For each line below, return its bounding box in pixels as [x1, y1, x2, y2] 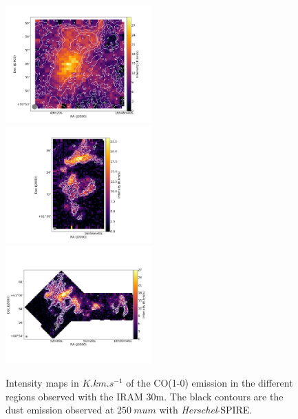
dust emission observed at [6, 402, 114, 417]
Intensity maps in [6, 376, 79, 390]
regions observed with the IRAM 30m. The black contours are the [6, 389, 284, 403]
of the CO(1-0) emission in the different [126, 376, 293, 390]
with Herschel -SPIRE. [159, 402, 253, 417]
